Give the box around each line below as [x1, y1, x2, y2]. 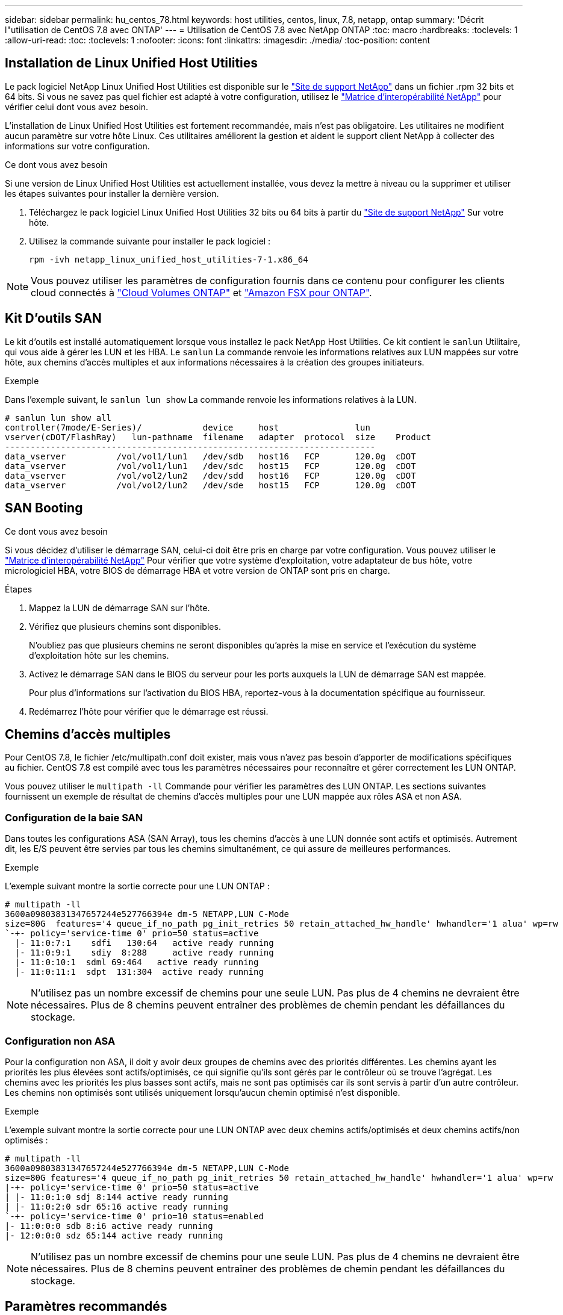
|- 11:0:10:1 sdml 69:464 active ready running [14, 957, 259, 968]
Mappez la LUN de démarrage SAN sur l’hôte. [29, 602, 210, 613]
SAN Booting [5, 500, 83, 516]
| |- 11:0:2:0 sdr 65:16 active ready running [5, 1201, 228, 1211]
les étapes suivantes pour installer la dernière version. [5, 188, 219, 199]
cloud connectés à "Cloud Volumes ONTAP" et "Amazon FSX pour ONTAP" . [31, 286, 372, 299]
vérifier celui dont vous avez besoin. [5, 101, 149, 112]
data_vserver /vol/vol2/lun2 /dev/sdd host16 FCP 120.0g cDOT [5, 470, 416, 480]
